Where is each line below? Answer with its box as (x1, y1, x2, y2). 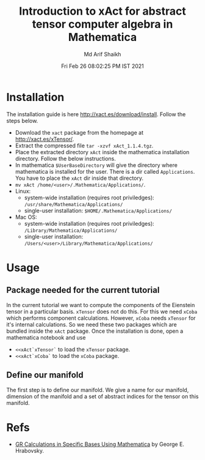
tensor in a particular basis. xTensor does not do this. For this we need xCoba (6, 308, 198, 315)
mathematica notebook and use (6, 333, 86, 341)
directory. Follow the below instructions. (15, 155, 116, 162)
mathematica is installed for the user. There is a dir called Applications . (15, 168, 195, 175)
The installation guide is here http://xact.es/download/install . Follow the (6, 110, 186, 117)
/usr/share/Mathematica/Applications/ (24, 201, 123, 207)
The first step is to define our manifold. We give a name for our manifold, (6, 386, 189, 393)
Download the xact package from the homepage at (15, 128, 143, 136)
